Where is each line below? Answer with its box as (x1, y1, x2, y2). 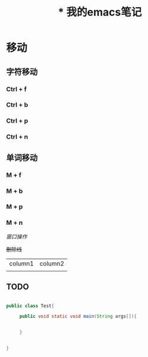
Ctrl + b (6, 101, 29, 109)
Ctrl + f (6, 84, 27, 93)
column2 (39, 259, 64, 268)
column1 (9, 259, 34, 268)
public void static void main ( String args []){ (19, 314, 137, 320)
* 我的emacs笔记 (58, 5, 142, 19)
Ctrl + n (6, 133, 29, 141)
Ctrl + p (6, 117, 29, 125)
